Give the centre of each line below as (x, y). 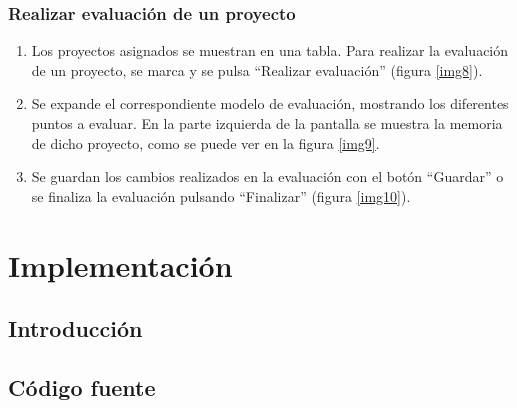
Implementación (120, 264)
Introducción (75, 328)
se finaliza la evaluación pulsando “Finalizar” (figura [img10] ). (221, 195)
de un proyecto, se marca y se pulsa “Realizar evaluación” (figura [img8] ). (257, 69)
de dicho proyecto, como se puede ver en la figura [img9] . (205, 142)
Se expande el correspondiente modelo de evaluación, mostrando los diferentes (270, 103)
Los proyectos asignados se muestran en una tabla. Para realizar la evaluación (270, 50)
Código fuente (82, 386)
